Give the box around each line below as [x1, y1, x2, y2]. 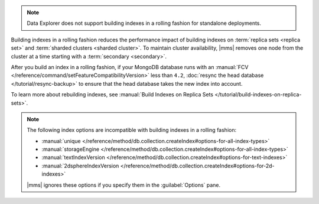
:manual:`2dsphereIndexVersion [41, 162, 119, 169]
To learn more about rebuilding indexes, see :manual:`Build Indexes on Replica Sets [11, 91, 214, 98]
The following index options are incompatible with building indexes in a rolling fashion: [27, 127, 236, 134]
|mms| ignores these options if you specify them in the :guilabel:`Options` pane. [27, 181, 221, 189]
